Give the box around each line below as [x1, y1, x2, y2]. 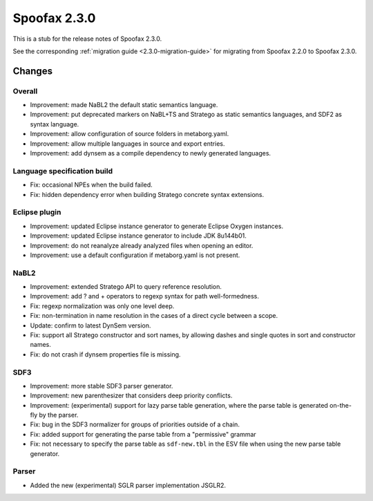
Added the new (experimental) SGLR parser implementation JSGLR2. [30, 481, 226, 489]
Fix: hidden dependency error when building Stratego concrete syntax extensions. [30, 190, 265, 198]
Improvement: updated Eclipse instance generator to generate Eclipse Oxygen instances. [30, 222, 283, 230]
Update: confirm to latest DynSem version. [30, 321, 151, 330]
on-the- [329, 401, 352, 409]
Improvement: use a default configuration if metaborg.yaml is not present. [30, 251, 240, 259]
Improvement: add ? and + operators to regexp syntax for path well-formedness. [30, 292, 259, 301]
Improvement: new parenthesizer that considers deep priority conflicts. [30, 391, 233, 400]
